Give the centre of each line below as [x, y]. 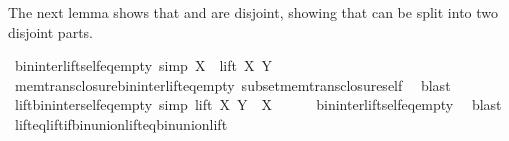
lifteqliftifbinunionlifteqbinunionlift [121, 123]
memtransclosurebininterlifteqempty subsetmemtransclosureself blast [232, 84]
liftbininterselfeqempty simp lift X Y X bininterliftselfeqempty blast [258, 104]
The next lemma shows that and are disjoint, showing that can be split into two [253, 12]
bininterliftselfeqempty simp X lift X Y [143, 65]
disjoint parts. [50, 31]
